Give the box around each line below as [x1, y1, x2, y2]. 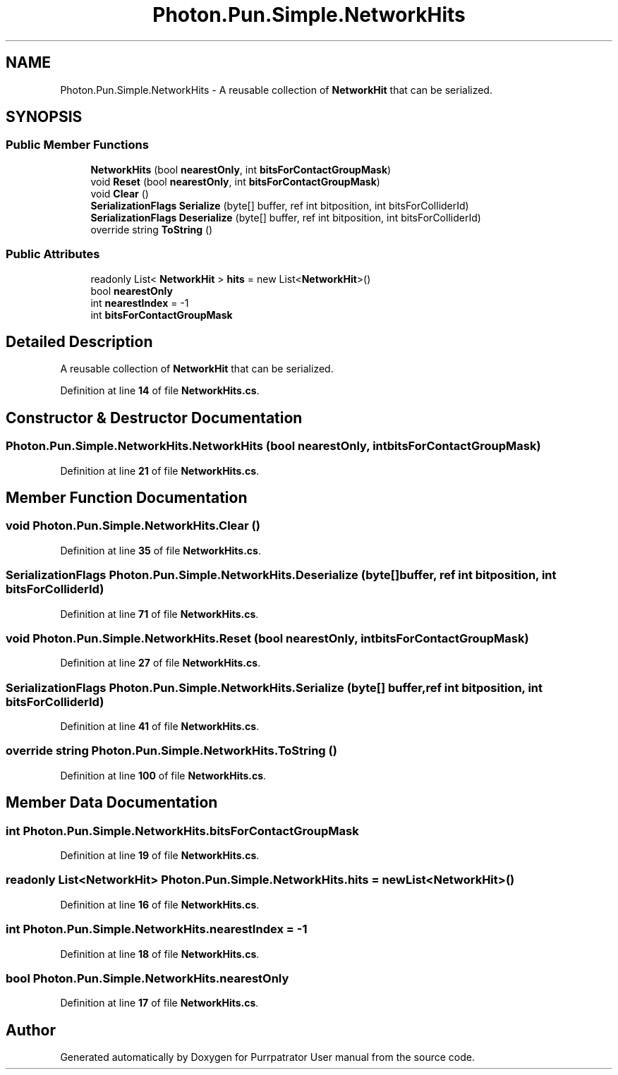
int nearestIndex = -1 [90, 296, 189, 309]
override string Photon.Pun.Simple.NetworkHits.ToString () [6, 743, 337, 758]
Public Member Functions [6, 138, 149, 152]
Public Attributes [6, 247, 100, 262]
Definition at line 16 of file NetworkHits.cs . [60, 898, 260, 911]
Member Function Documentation [6, 489, 248, 507]
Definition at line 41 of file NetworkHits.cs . [60, 720, 260, 733]
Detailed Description [6, 332, 153, 351]
